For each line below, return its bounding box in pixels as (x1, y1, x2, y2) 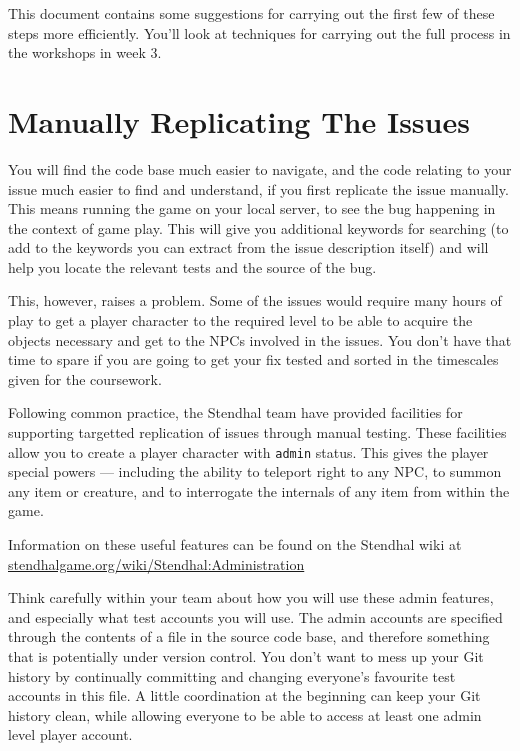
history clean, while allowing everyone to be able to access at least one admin (8, 704, 482, 725)
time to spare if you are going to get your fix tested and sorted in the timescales (8, 349, 499, 370)
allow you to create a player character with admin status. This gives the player (8, 441, 489, 462)
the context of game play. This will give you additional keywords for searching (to (8, 217, 509, 238)
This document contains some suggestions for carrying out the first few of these (8, 3, 495, 23)
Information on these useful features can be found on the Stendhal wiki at (8, 534, 462, 555)
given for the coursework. (8, 368, 162, 389)
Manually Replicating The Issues (8, 100, 470, 141)
